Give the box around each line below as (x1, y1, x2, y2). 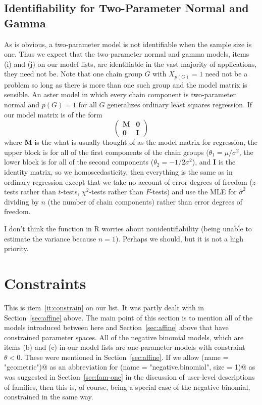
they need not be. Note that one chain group (4, 68, 142, 79)
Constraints (4, 272, 86, 293)
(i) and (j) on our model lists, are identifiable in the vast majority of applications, (4, 58, 257, 69)
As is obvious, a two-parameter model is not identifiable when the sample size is (4, 38, 252, 49)
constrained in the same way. (4, 391, 93, 402)
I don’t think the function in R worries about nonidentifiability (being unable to (4, 223, 252, 234)
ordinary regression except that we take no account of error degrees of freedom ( (4, 176, 252, 187)
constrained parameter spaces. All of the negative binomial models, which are (4, 332, 244, 342)
